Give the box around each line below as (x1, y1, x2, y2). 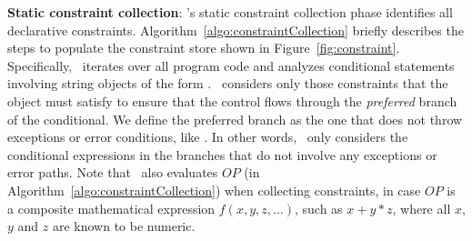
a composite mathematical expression (7, 198, 216, 217)
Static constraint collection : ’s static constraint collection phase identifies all (7, 3, 453, 21)
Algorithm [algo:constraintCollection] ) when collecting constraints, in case (7, 180, 421, 199)
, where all (392, 198, 451, 217)
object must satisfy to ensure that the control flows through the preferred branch (7, 91, 457, 110)
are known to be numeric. (52, 216, 196, 236)
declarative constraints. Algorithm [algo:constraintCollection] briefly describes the (7, 20, 464, 39)
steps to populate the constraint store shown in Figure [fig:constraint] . (7, 38, 400, 57)
